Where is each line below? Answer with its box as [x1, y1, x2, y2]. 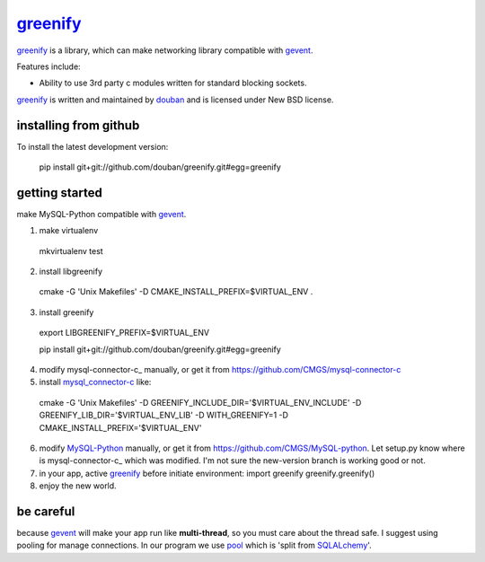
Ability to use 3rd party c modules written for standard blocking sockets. [39, 77, 307, 89]
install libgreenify [39, 266, 103, 277]
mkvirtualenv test [39, 245, 103, 256]
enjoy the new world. [39, 480, 117, 491]
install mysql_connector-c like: [39, 377, 152, 388]
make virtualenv [39, 225, 99, 236]
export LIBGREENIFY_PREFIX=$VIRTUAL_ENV [39, 328, 210, 338]
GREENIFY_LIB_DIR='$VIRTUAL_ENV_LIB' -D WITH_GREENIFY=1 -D [39, 409, 289, 421]
